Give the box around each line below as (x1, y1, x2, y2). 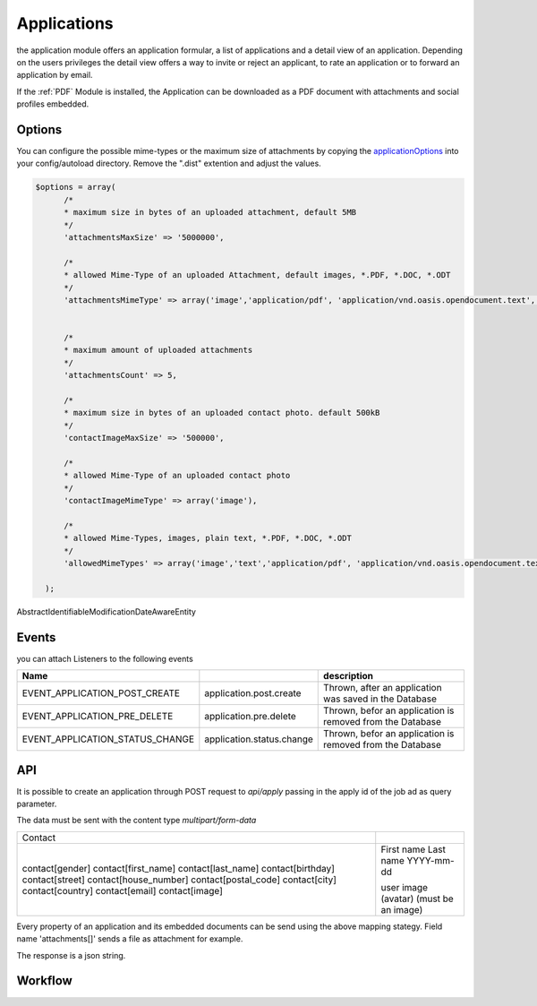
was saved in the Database (323, 692, 438, 705)
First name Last (380, 843, 447, 856)
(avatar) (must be (380, 892, 454, 905)
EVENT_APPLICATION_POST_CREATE (21, 687, 181, 700)
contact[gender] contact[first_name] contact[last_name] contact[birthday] (21, 862, 336, 874)
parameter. (16, 798, 57, 810)
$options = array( (35, 182, 116, 193)
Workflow (16, 973, 73, 989)
